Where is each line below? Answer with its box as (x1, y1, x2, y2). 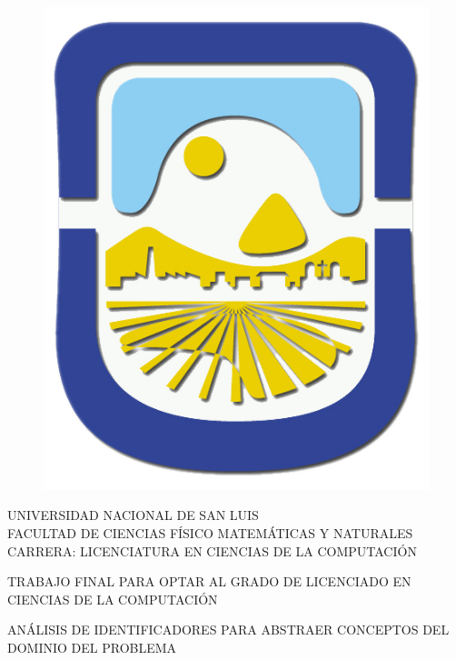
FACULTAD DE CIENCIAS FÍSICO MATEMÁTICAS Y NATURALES (7, 524, 413, 543)
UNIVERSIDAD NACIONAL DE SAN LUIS (7, 505, 259, 525)
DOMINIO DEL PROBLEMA (7, 638, 177, 657)
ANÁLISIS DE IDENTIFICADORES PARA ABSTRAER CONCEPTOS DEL (7, 620, 450, 639)
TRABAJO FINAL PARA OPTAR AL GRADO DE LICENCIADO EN (7, 572, 411, 591)
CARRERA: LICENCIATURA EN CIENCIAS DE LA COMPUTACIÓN (7, 541, 417, 560)
